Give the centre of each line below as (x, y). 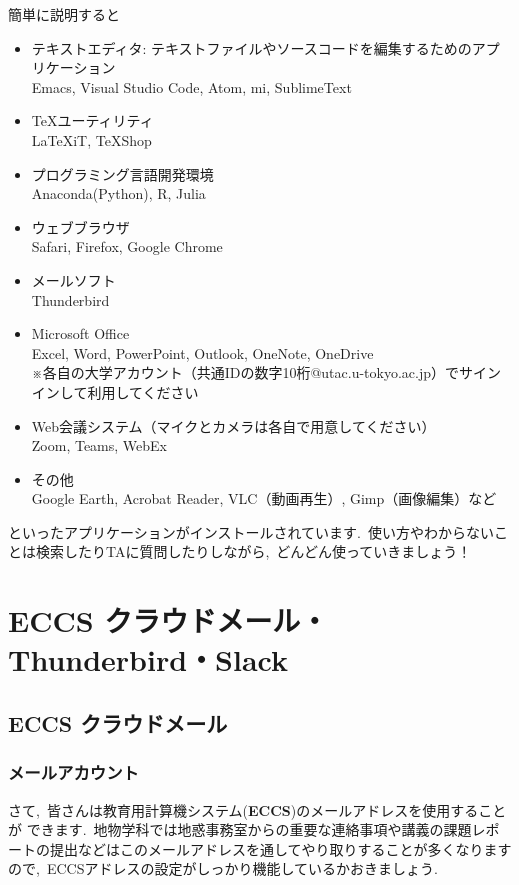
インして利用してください (115, 391)
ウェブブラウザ (80, 226)
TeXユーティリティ (92, 120)
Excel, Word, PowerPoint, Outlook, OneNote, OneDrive (202, 352)
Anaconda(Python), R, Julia (118, 193)
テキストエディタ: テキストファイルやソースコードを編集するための (251, 47)
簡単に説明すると (64, 14)
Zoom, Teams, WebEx (99, 445)
